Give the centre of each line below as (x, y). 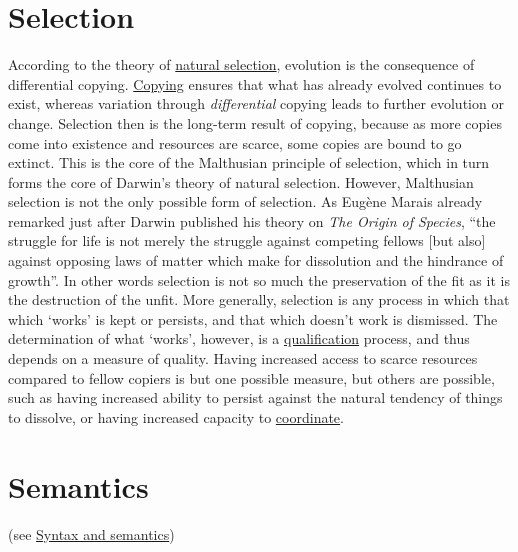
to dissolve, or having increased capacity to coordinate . (176, 416)
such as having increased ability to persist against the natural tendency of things (255, 397)
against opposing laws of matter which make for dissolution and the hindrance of (256, 260)
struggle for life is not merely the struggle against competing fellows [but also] (247, 240)
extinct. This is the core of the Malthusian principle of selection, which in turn (249, 162)
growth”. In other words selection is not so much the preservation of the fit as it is (259, 279)
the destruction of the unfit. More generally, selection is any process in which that (259, 299)
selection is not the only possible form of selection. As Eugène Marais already (245, 201)
